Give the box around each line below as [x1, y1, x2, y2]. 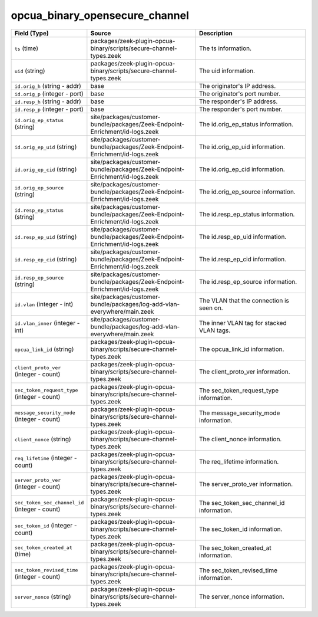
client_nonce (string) [14, 435, 71, 443]
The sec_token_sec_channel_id [198, 498, 285, 507]
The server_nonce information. [198, 592, 285, 600]
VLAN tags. [198, 326, 231, 334]
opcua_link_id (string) [14, 345, 74, 353]
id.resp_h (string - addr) [14, 97, 82, 106]
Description [198, 29, 233, 37]
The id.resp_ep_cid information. [198, 255, 287, 263]
